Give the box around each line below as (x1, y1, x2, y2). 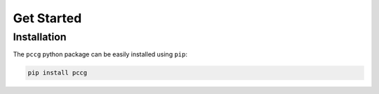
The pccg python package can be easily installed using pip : (13, 50, 188, 58)
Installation (13, 31, 67, 43)
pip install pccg (27, 69, 88, 77)
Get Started (13, 10, 82, 26)
